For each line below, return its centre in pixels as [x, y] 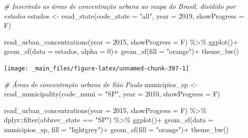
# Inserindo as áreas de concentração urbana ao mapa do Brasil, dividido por [120, 6]
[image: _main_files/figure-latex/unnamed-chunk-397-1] [97, 68]
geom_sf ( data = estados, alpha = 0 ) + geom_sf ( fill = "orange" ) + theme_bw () [122, 51]
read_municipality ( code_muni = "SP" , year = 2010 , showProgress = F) [112, 94]
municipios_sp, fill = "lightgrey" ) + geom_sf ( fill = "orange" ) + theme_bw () [116, 129]
